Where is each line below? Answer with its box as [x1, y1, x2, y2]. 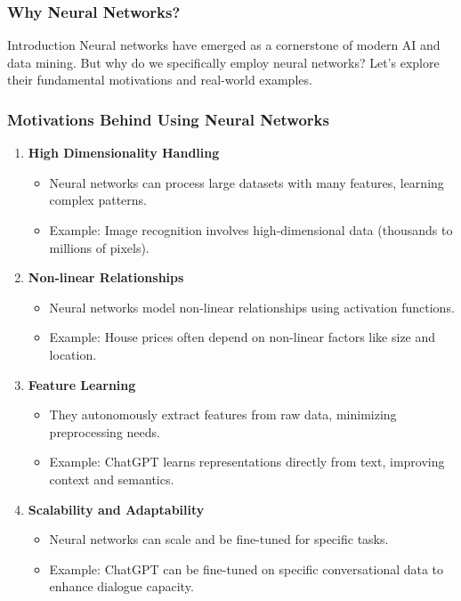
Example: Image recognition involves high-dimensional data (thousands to [49, 221, 453, 239]
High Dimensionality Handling [28, 143, 220, 162]
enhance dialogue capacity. [49, 577, 194, 596]
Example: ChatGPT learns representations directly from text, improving [49, 452, 445, 471]
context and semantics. [49, 469, 174, 488]
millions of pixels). [49, 238, 150, 256]
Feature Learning [28, 375, 136, 394]
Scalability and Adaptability [28, 499, 205, 518]
